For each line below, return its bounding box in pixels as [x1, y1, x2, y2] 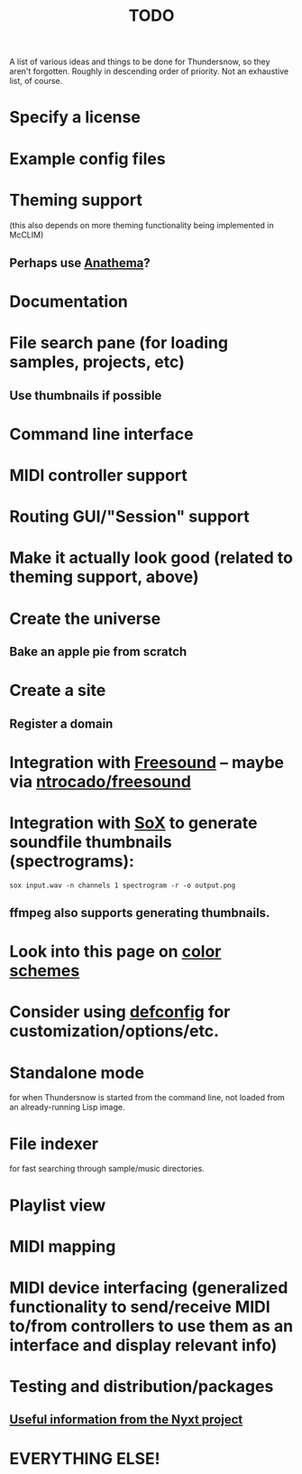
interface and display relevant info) [9, 1335, 278, 1355]
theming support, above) [9, 567, 199, 588]
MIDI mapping [9, 1236, 116, 1256]
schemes [9, 960, 80, 981]
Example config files [9, 148, 166, 169]
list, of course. [9, 76, 63, 87]
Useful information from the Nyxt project [9, 1412, 243, 1427]
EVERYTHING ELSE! [9, 1448, 160, 1469]
